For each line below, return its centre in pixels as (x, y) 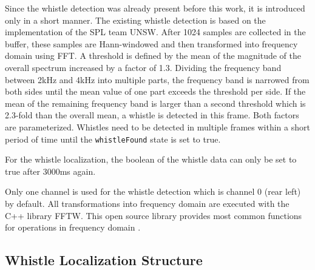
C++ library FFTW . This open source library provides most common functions (154, 215)
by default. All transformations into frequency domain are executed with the (147, 203)
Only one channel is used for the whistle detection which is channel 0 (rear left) (153, 191)
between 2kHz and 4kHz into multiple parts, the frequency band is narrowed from (157, 79)
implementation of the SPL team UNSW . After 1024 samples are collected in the (155, 32)
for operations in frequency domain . (73, 227)
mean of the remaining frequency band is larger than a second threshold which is (155, 103)
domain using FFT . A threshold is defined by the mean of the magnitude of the (153, 56)
